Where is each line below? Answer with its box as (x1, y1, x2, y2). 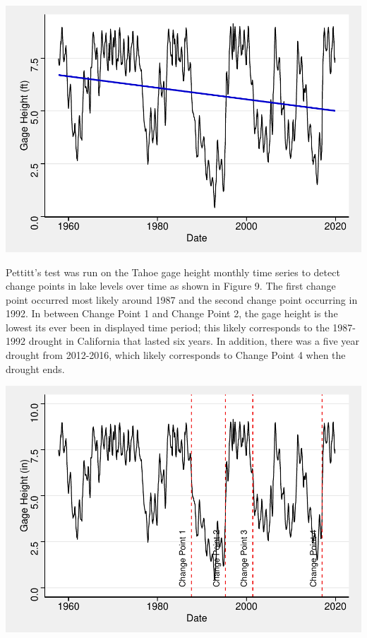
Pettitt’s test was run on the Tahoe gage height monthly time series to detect (6, 264, 340, 279)
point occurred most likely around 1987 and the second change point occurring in (6, 292, 358, 307)
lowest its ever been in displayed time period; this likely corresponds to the (6, 319, 330, 334)
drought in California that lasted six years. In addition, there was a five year (28, 333, 360, 348)
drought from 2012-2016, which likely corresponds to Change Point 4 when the (6, 348, 346, 362)
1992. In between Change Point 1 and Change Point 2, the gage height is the (6, 306, 338, 321)
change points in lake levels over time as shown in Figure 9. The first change (6, 278, 336, 293)
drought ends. (6, 361, 65, 376)
